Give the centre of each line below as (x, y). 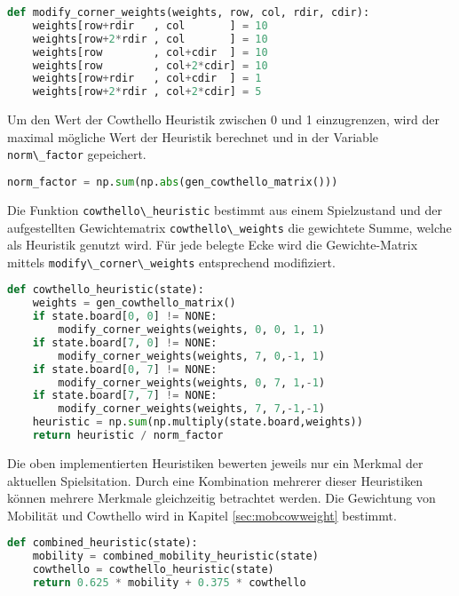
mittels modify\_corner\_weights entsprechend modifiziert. (171, 262)
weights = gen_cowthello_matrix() (134, 303)
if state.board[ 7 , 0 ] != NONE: (125, 342)
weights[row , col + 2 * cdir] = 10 (150, 65)
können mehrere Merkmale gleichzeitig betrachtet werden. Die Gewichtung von (222, 498)
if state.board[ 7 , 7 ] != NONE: (125, 396)
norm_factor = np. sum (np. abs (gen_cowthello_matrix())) (173, 182)
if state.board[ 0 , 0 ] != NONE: (125, 317)
